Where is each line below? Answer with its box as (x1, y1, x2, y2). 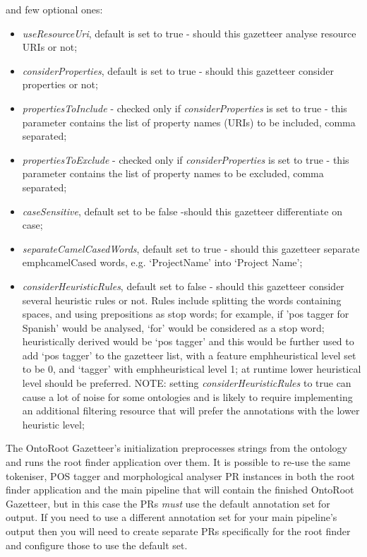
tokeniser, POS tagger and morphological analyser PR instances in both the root (6, 468, 355, 483)
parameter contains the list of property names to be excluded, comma (22, 166, 324, 181)
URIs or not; (22, 40, 78, 54)
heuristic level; (22, 417, 85, 431)
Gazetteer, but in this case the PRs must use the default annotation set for (6, 496, 330, 510)
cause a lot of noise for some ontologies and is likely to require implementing (22, 389, 353, 404)
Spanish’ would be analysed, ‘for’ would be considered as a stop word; (22, 320, 325, 335)
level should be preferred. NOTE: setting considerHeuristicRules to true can (22, 376, 351, 390)
